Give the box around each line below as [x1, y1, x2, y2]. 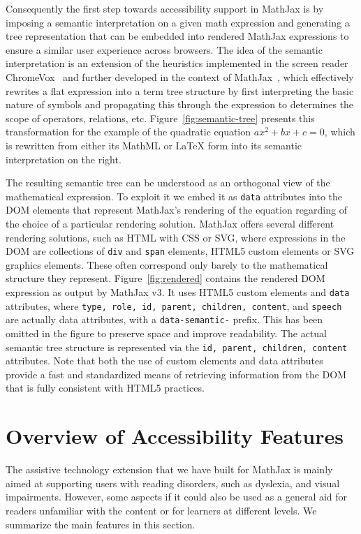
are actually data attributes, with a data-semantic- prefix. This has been [6, 312, 323, 327]
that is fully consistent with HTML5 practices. [6, 380, 205, 395]
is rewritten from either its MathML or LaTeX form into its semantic [6, 138, 302, 152]
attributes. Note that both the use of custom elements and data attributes [6, 353, 323, 368]
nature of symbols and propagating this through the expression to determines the [6, 97, 354, 112]
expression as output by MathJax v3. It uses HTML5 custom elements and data [6, 285, 350, 299]
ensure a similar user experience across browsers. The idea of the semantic [6, 42, 323, 57]
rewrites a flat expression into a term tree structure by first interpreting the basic [6, 83, 354, 98]
